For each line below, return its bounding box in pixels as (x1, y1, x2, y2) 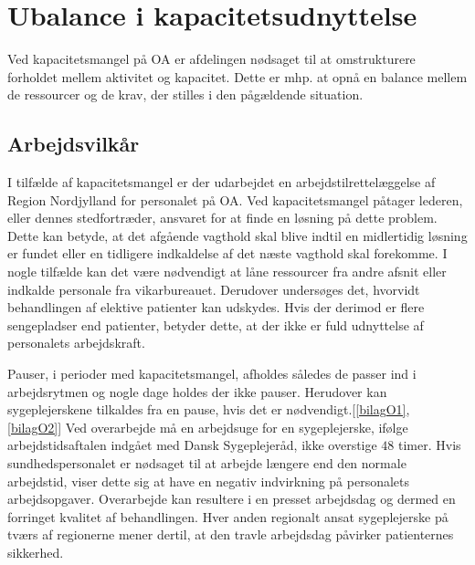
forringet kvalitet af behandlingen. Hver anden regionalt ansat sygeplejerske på (7, 507, 449, 526)
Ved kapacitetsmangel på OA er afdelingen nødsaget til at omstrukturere (7, 49, 416, 68)
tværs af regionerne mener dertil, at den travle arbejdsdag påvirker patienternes (7, 525, 454, 544)
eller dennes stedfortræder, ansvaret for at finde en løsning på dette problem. (7, 208, 438, 227)
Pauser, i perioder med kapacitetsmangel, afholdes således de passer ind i (7, 364, 417, 383)
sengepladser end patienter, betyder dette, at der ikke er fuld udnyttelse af (7, 315, 424, 334)
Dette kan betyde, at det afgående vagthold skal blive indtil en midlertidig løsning (7, 225, 468, 245)
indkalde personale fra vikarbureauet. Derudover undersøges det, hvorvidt (7, 279, 420, 298)
